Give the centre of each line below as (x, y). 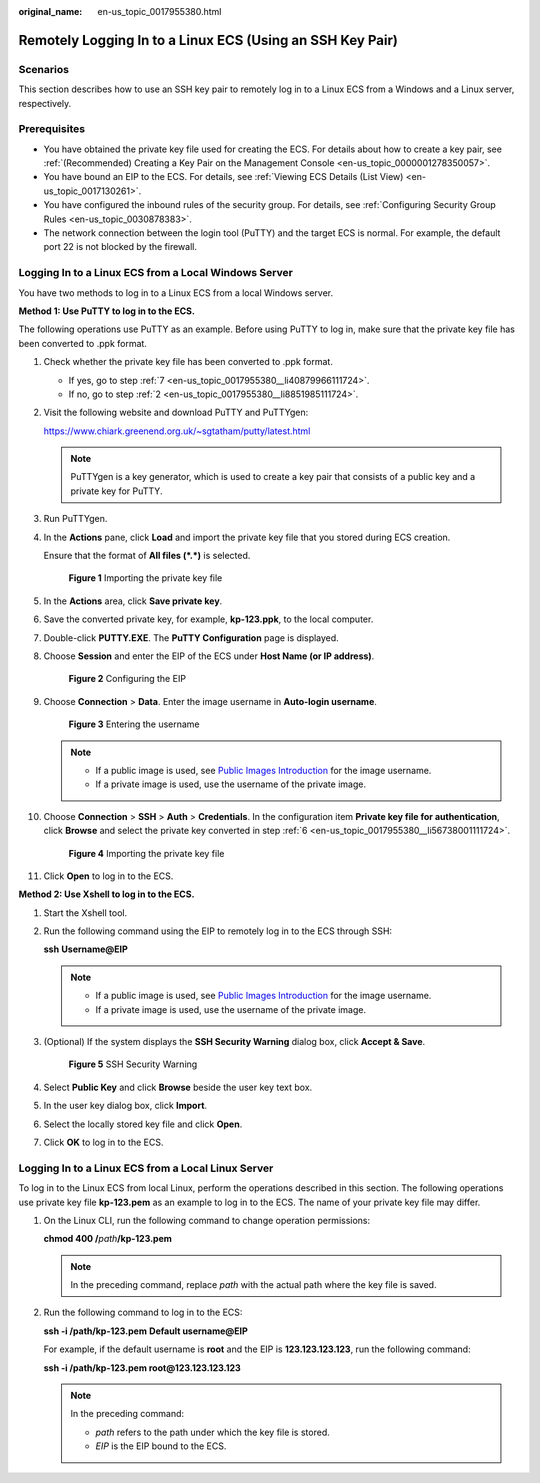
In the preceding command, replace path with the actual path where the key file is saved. (253, 1285)
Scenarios (44, 69)
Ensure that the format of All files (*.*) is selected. (147, 556)
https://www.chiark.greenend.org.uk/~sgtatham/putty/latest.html (177, 431)
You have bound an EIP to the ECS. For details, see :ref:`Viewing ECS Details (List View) (223, 177)
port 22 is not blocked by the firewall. (120, 247)
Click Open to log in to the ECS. (108, 876)
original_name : (50, 11)
